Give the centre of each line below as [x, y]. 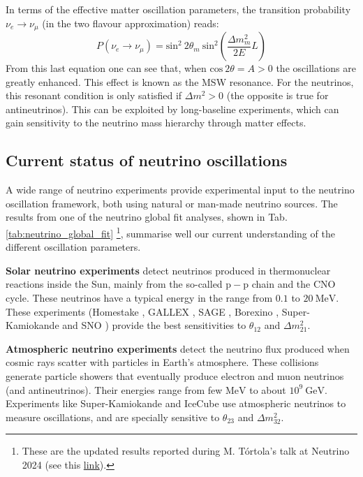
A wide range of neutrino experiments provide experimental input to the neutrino [180, 190]
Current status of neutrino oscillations [147, 160]
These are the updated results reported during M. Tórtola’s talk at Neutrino [186, 451]
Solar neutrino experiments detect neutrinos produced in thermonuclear [168, 270]
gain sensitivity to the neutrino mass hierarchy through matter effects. [156, 123]
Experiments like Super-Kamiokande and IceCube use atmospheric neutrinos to [176, 403]
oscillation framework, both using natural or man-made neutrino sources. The [172, 203]
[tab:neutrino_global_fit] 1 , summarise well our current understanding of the [170, 232]
